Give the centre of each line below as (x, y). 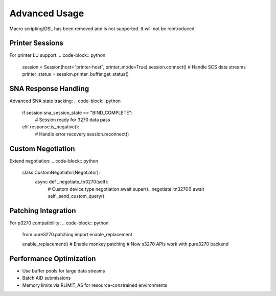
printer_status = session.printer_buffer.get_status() (75, 74)
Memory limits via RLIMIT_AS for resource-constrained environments (95, 285)
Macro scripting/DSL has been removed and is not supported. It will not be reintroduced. (103, 29)
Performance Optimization (53, 258)
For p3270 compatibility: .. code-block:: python (59, 223)
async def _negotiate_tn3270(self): (72, 182)
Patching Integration (43, 210)
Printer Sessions (36, 43)
